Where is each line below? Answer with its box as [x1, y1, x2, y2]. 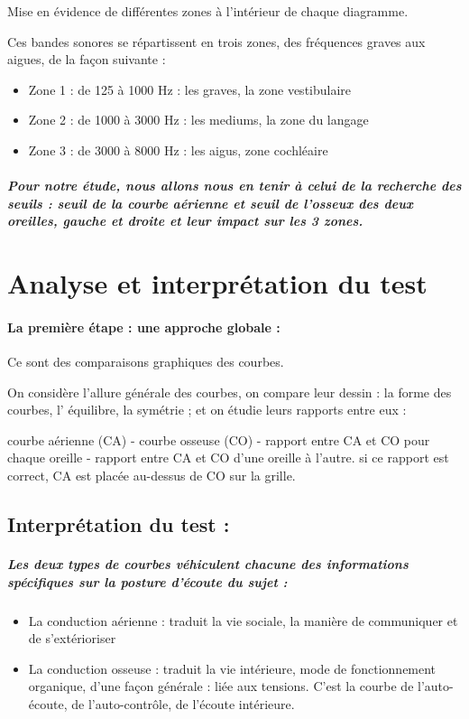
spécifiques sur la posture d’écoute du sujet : [7, 572, 288, 591]
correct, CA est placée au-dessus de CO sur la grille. [7, 466, 296, 485]
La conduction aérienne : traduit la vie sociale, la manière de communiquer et [28, 611, 458, 630]
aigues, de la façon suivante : [7, 50, 166, 69]
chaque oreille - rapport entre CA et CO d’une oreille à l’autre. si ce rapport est [7, 448, 449, 467]
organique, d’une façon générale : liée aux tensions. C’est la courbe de [28, 677, 414, 696]
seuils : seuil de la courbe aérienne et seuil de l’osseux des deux [7, 193, 413, 212]
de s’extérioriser [28, 629, 116, 648]
